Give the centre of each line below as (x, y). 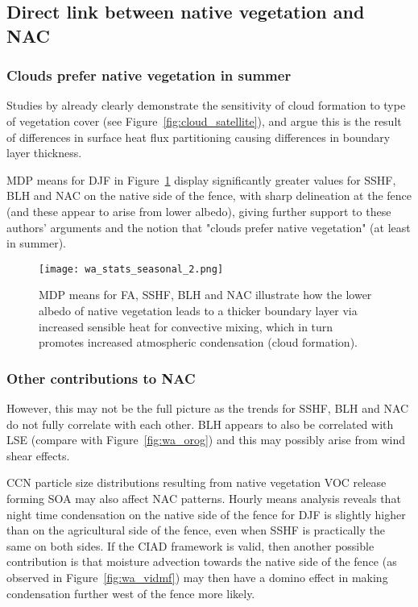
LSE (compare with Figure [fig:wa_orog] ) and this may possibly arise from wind (206, 440)
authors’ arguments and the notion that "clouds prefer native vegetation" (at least (209, 227)
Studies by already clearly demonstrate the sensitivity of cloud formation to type (206, 105)
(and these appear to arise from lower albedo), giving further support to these (199, 211)
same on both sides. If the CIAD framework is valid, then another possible (190, 545)
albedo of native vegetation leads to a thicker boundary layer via (198, 310)
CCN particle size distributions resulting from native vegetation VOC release (197, 482)
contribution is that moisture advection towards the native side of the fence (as (202, 561)
